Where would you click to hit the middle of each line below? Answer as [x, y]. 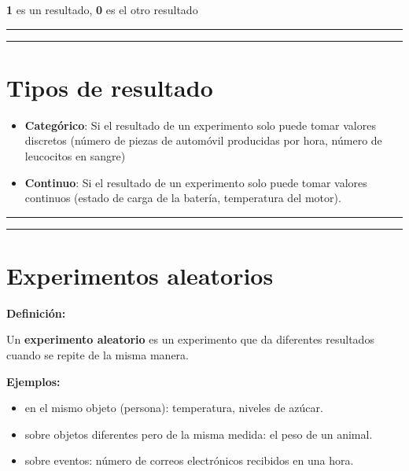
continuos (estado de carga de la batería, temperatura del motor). [183, 198]
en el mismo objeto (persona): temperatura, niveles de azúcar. [174, 408]
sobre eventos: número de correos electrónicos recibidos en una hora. [189, 460]
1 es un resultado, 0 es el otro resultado [102, 9]
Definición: [36, 313]
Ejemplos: [33, 381]
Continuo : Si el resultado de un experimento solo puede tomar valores [196, 182]
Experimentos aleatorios [140, 275]
